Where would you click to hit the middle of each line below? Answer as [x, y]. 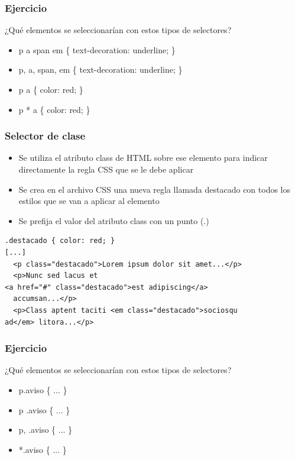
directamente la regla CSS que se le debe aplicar [106, 169]
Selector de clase [45, 136]
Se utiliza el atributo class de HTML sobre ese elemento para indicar [143, 158]
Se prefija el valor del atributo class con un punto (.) [114, 220]
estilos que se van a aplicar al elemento [89, 201]
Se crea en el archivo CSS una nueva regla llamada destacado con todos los [154, 189]
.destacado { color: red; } [60, 241]
